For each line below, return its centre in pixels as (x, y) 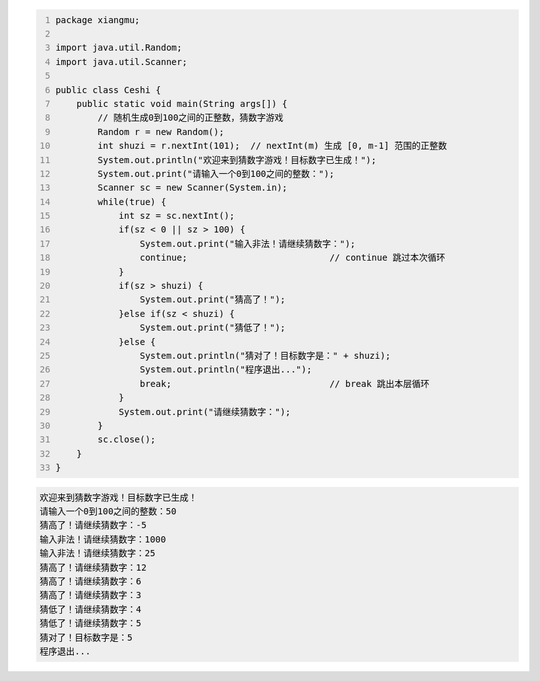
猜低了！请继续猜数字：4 (90, 609)
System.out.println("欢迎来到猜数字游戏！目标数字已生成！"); (237, 159)
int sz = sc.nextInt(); (176, 216)
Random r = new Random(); (161, 131)
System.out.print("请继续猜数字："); (205, 411)
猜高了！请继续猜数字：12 (93, 567)
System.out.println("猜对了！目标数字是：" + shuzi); (265, 355)
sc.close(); (127, 439)
